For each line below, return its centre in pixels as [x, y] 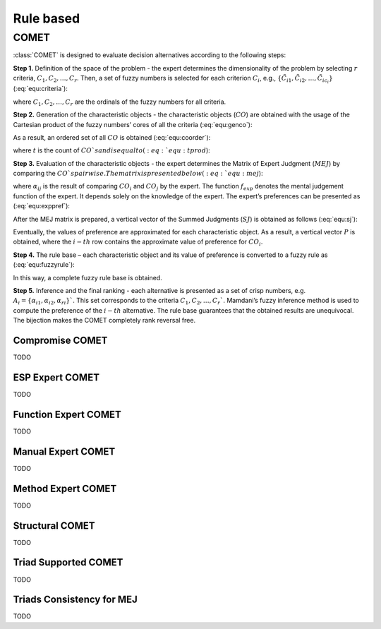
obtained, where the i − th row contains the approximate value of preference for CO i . [138, 242]
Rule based [47, 18]
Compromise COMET [60, 340]
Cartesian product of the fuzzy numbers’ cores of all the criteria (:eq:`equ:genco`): [133, 124]
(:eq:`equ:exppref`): [42, 206]
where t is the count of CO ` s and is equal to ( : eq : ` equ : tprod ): [112, 150]
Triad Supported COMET [68, 562]
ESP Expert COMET [56, 377]
